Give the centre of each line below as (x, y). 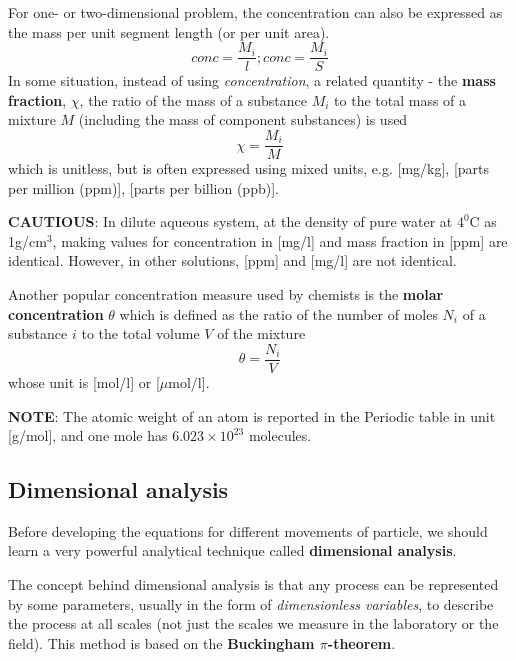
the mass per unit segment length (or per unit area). (169, 31)
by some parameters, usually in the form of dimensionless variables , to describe (251, 603)
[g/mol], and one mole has (88, 435)
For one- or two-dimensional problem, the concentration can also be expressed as (255, 12)
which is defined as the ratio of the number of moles (278, 313)
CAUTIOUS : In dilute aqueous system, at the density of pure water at (230, 221)
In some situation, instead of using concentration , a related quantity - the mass (252, 80)
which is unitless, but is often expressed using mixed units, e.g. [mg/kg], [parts (249, 168)
